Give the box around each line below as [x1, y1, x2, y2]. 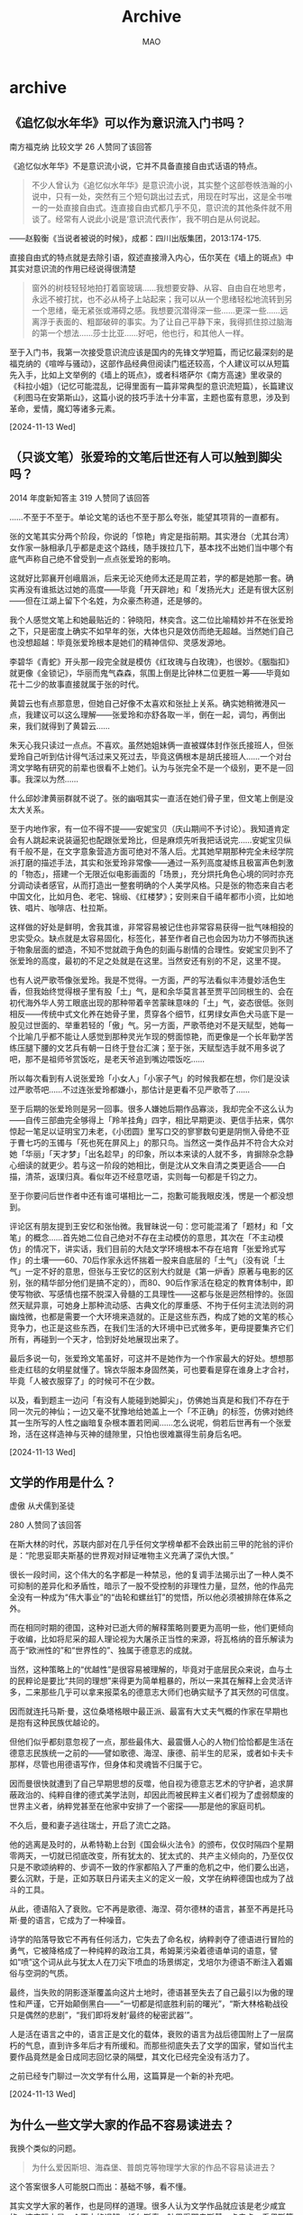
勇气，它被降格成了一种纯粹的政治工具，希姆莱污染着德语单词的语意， [9, 1945, 271, 1957]
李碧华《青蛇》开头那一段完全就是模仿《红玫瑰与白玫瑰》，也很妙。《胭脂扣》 [9, 656, 294, 667]
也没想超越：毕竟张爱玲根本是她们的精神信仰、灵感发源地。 [9, 637, 231, 648]
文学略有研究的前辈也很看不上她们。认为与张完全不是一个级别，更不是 [16, 762, 278, 773]
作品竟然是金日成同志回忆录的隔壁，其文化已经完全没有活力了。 [16, 2051, 254, 2062]
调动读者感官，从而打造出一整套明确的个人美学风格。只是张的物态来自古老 [16, 879, 294, 891]
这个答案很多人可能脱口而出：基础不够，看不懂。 [9, 2182, 191, 2192]
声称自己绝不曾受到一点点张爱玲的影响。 [24, 553, 176, 564]
